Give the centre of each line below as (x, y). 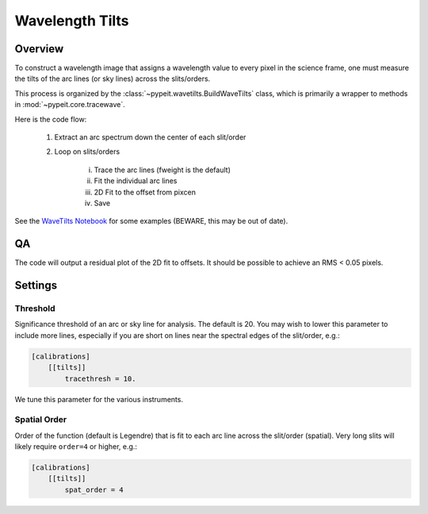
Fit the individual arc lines (136, 181)
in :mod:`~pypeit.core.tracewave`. (70, 105)
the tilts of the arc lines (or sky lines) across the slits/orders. (113, 79)
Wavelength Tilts (72, 21)
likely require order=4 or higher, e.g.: (76, 447)
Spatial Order (41, 420)
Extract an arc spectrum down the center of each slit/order (150, 137)
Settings (36, 286)
